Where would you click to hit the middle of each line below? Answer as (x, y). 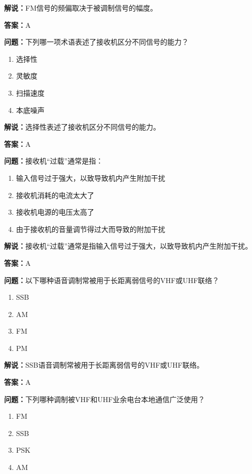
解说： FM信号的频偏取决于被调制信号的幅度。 (81, 8)
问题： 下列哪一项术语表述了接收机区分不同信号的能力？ (96, 42)
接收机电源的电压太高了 (55, 212)
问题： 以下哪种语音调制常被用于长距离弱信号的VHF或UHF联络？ (112, 280)
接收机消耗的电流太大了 (55, 195)
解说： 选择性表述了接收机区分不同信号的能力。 (82, 127)
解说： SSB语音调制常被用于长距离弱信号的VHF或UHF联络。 (104, 365)
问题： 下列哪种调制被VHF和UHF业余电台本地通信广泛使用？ (105, 399)
